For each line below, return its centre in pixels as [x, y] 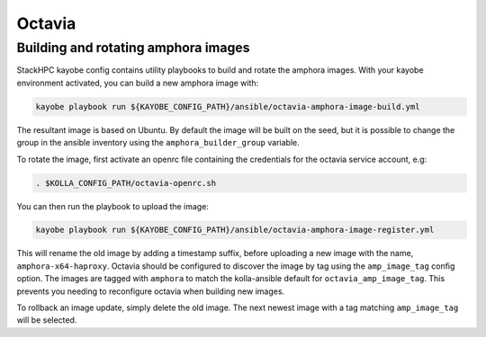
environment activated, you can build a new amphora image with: [138, 83]
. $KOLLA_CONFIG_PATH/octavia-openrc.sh [126, 183]
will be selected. [47, 320]
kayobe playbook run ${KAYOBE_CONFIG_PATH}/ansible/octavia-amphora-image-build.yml [228, 106]
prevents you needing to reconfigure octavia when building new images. [151, 291]
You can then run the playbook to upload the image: [112, 206]
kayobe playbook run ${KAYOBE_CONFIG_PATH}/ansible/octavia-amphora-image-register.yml [235, 230]
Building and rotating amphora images [133, 48]
